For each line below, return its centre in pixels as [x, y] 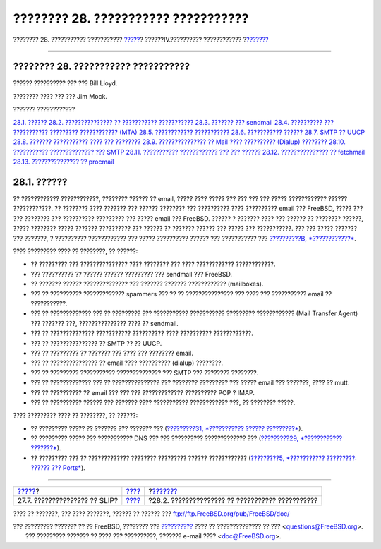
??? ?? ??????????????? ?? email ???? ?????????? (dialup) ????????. [127, 363]
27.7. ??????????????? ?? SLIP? [68, 500]
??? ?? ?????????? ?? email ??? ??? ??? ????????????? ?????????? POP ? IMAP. [143, 392]
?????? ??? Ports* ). [58, 468]
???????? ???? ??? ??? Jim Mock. [60, 96]
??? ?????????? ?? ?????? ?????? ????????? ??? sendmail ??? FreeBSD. [132, 274]
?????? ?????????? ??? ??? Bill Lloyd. [65, 83]
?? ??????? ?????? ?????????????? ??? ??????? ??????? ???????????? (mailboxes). [147, 284]
